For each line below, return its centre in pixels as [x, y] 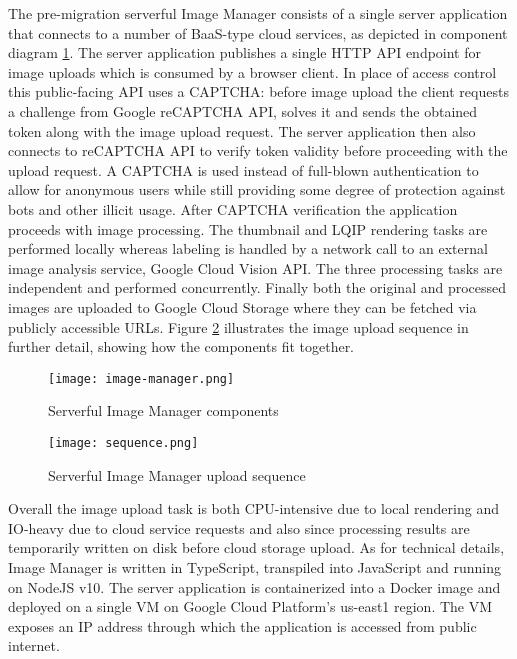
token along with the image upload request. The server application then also [242, 130]
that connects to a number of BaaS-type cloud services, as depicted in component [258, 32]
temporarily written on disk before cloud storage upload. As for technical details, [256, 547]
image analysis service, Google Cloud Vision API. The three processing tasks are [255, 267]
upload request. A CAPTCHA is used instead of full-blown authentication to [243, 169]
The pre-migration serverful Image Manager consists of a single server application [258, 13]
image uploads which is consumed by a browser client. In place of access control [252, 71]
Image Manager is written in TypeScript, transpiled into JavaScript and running [254, 566]
